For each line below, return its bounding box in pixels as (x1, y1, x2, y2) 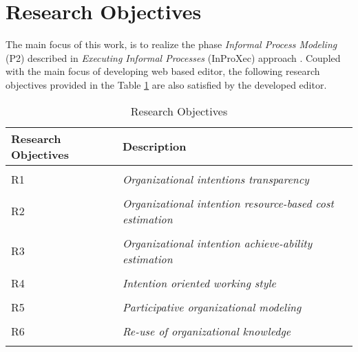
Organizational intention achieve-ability (122, 234, 313, 251)
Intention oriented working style (122, 274, 276, 291)
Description (122, 138, 187, 154)
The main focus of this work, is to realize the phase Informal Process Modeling (6, 37, 337, 52)
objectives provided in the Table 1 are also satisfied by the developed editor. (6, 77, 327, 91)
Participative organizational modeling (122, 298, 302, 315)
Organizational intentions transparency (122, 170, 309, 187)
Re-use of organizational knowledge (122, 322, 291, 339)
